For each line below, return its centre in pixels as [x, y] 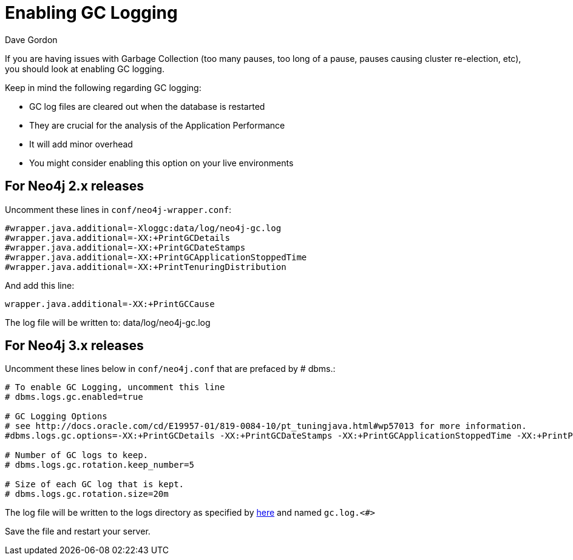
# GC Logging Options [56, 417]
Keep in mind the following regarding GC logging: [103, 87]
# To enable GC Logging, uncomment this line [115, 387]
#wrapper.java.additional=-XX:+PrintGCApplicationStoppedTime [156, 257]
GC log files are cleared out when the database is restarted [147, 106]
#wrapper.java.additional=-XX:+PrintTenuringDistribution [146, 267]
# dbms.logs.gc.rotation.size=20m [87, 494]
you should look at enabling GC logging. [85, 69]
